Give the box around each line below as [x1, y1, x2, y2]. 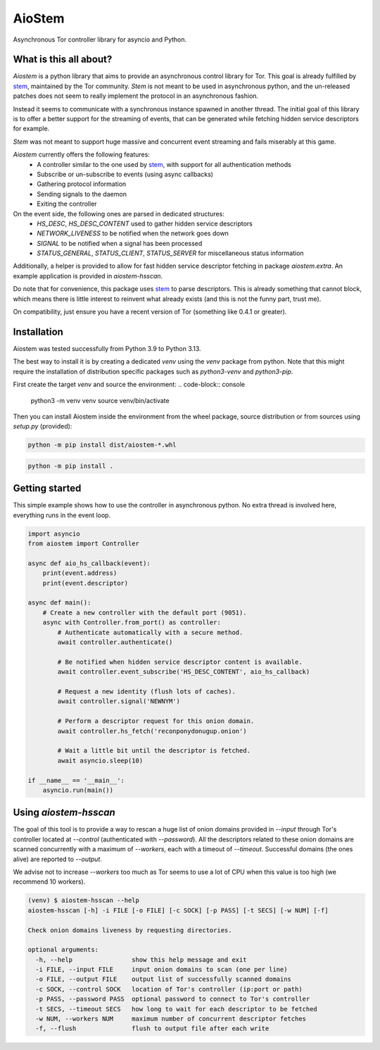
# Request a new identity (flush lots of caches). [57, 687, 236, 696]
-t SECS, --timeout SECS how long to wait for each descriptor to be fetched [35, 1005, 318, 1013]
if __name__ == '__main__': [27, 776, 125, 784]
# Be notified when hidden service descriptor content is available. [57, 657, 303, 666]
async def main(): [27, 599, 91, 607]
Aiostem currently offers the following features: [13, 150, 151, 159]
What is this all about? [13, 54, 113, 66]
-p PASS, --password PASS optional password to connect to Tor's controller [35, 995, 310, 1003]
